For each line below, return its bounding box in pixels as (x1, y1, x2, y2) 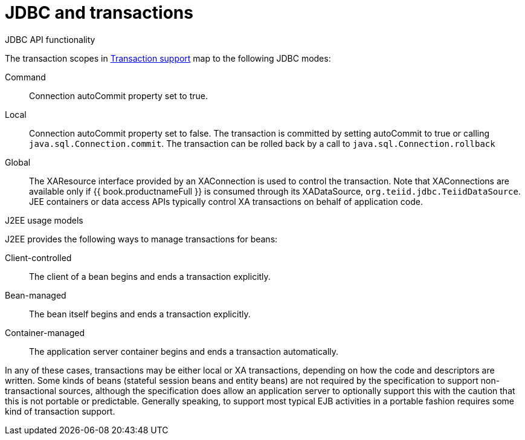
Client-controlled (5, 252, 72, 263)
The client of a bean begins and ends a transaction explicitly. (29, 271, 271, 282)
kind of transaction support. (5, 406, 115, 416)
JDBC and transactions (5, 2, 193, 23)
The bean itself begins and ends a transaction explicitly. (29, 308, 251, 319)
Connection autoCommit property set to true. (29, 90, 208, 101)
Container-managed (5, 327, 85, 338)
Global (5, 157, 31, 167)
